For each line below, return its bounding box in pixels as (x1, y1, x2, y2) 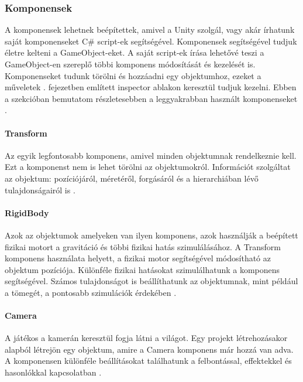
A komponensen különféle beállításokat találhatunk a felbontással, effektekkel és (5, 354, 292, 367)
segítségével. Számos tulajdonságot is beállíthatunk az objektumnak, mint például (5, 275, 298, 287)
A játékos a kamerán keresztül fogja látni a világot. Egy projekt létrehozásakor (5, 332, 288, 344)
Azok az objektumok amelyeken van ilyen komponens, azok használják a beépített (5, 228, 298, 241)
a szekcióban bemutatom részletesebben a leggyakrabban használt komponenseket (5, 92, 298, 104)
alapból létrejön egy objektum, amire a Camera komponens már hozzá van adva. (5, 343, 294, 355)
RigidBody (5, 206, 49, 219)
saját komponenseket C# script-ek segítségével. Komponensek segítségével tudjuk (5, 35, 297, 47)
